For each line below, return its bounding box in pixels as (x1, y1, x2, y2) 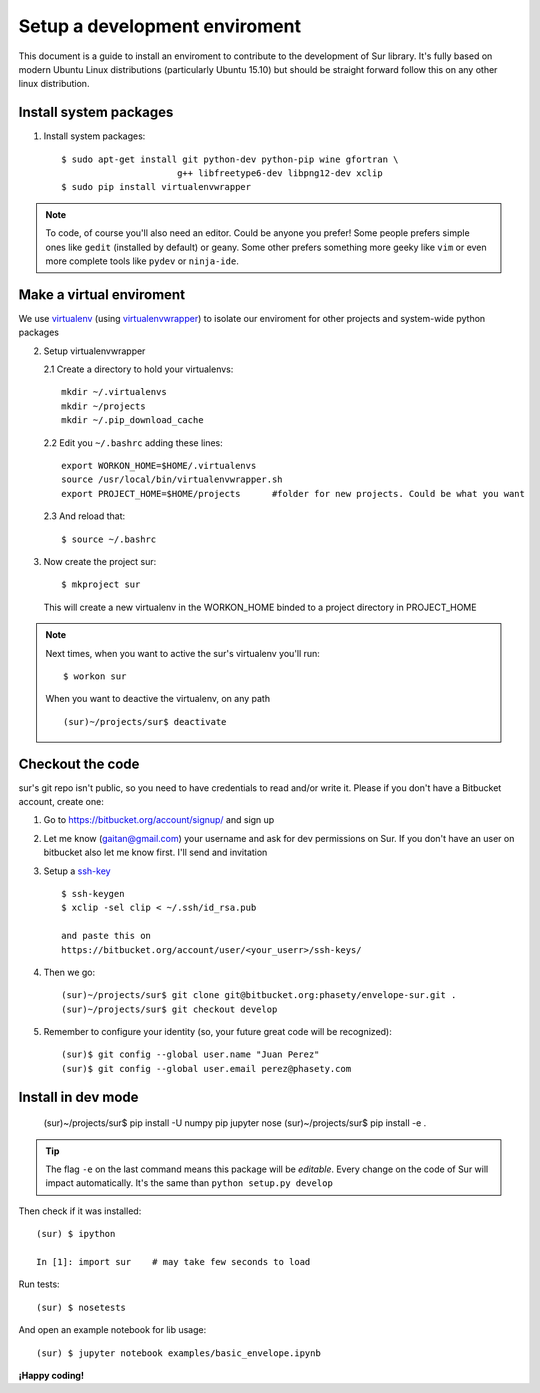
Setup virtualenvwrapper (43, 345, 146, 357)
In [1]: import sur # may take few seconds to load (36, 1256, 311, 1267)
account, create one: (18, 795, 104, 807)
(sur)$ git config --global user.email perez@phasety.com (61, 1063, 352, 1074)
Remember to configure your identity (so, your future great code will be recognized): (43, 1026, 392, 1038)
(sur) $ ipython (36, 1228, 116, 1240)
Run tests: (18, 1278, 60, 1290)
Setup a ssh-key (43, 865, 111, 877)
